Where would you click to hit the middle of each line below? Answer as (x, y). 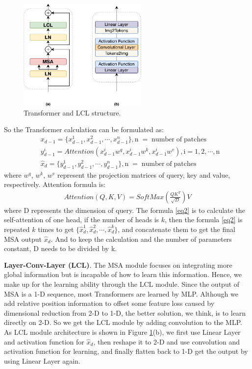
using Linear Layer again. (42, 360)
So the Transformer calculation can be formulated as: (84, 129)
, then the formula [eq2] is (204, 219)
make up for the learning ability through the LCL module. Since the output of (122, 284)
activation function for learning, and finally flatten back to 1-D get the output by (126, 351)
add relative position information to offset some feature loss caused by (109, 303)
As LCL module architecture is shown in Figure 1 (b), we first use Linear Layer (122, 332)
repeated (17, 229)
